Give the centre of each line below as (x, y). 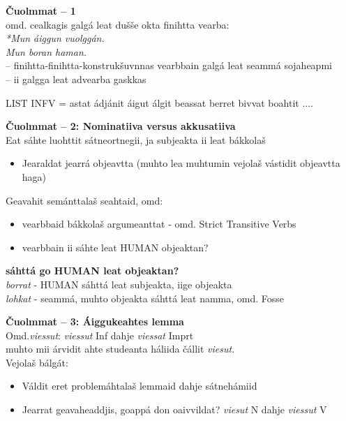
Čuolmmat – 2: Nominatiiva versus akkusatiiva (121, 126)
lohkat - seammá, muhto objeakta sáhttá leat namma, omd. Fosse (145, 298)
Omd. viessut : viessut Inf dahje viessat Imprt (100, 335)
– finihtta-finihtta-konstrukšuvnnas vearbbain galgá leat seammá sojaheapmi (169, 65)
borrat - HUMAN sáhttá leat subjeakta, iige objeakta (119, 284)
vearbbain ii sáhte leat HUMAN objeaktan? (115, 247)
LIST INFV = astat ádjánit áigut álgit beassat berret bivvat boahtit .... (159, 102)
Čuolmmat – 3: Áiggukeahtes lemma (95, 322)
